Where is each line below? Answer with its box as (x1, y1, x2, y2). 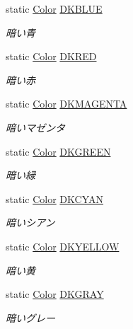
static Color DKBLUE (6, 1, 103, 16)
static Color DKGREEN (6, 144, 111, 158)
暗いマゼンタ (6, 120, 65, 134)
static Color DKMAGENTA (6, 96, 127, 111)
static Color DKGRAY (6, 287, 104, 301)
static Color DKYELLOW (6, 238, 120, 253)
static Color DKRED (6, 49, 97, 64)
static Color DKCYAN (6, 191, 104, 206)
